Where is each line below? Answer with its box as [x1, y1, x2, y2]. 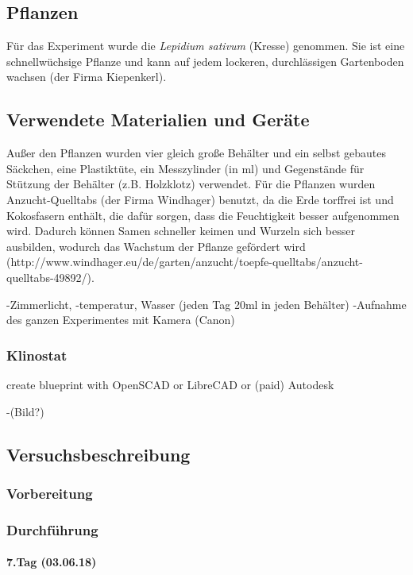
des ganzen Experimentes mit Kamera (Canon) [6, 311, 235, 328]
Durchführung [6, 519, 98, 539]
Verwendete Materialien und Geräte [6, 107, 310, 132]
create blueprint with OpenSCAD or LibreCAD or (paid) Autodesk [6, 376, 334, 392]
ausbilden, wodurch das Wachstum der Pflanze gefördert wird [6, 237, 306, 254]
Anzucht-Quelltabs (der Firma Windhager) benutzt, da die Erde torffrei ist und [6, 191, 394, 207]
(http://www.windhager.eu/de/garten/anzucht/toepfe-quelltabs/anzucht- [6, 253, 363, 270]
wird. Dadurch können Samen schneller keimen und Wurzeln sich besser [6, 222, 355, 239]
